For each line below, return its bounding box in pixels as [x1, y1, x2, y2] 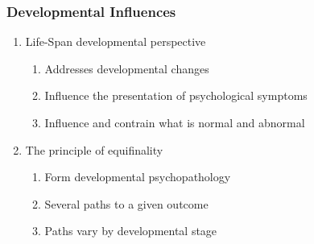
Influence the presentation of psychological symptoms [44, 87, 308, 104]
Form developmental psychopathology [44, 168, 231, 185]
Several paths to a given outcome [44, 195, 209, 212]
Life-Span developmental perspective [25, 33, 206, 50]
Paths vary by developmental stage [44, 222, 217, 239]
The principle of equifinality [25, 141, 163, 158]
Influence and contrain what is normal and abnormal [44, 114, 305, 130]
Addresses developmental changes [44, 60, 209, 77]
